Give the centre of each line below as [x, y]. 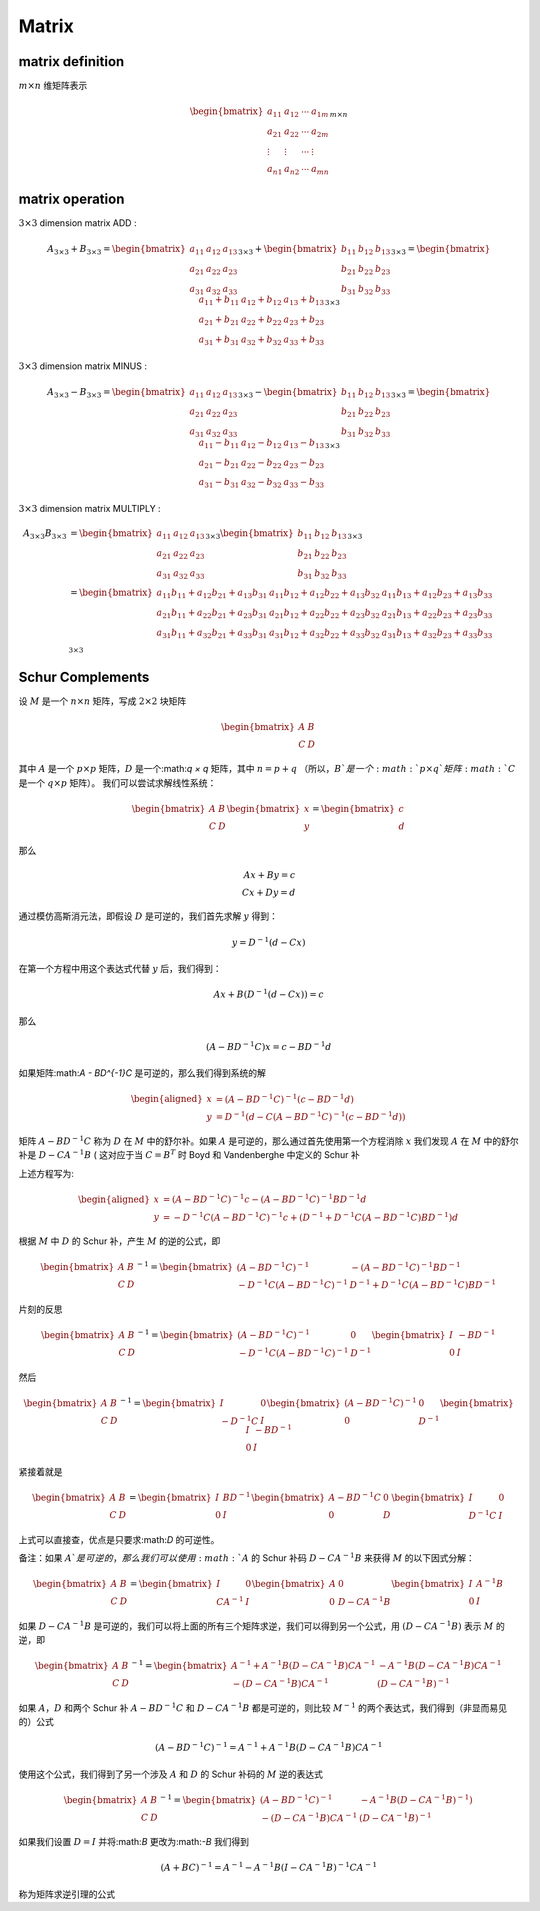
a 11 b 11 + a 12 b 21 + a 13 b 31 [212, 594]
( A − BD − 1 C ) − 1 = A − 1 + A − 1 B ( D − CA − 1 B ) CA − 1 [269, 1747]
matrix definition [71, 61]
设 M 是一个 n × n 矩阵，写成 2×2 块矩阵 [102, 701]
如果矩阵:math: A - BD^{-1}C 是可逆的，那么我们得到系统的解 [142, 1073]
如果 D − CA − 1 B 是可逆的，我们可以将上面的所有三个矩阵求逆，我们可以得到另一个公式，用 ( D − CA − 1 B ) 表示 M [256, 1625]
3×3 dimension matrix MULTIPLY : [89, 508]
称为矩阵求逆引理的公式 [66, 1894]
